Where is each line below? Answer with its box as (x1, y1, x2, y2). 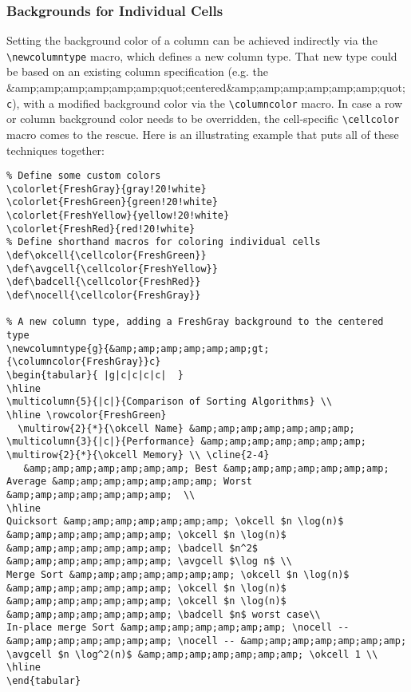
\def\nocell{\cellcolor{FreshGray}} (6, 290, 201, 302)
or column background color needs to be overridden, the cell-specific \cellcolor (6, 110, 400, 127)
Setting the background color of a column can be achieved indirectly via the (6, 32, 377, 49)
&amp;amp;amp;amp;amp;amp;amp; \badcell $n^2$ (6, 542, 258, 554)
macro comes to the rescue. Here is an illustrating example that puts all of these (6, 125, 399, 142)
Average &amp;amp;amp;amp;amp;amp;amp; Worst (6, 476, 252, 488)
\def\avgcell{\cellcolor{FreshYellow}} (6, 263, 218, 275)
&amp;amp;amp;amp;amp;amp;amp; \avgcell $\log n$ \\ (6, 556, 292, 567)
